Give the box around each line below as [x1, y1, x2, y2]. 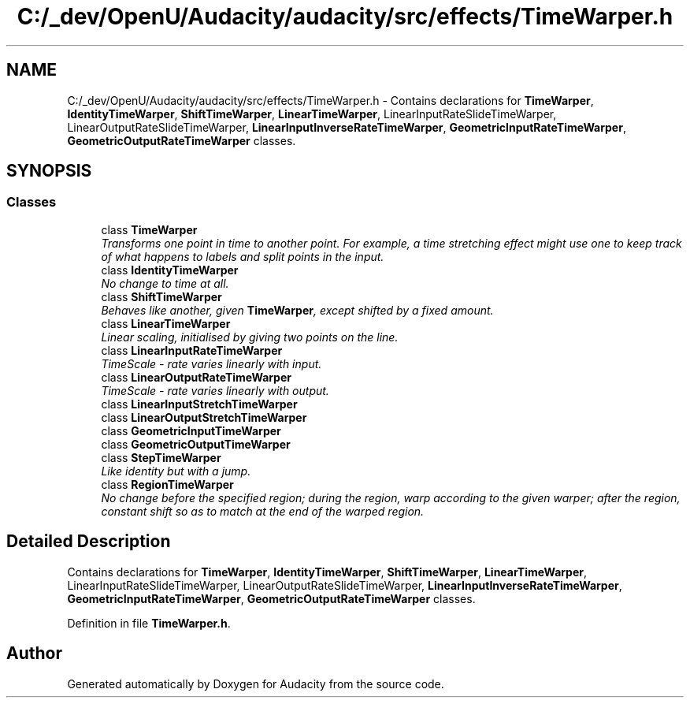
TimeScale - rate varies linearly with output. [101, 383, 329, 397]
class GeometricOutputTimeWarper [101, 437, 291, 451]
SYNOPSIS [6, 161, 92, 181]
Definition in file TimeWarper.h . [67, 616, 231, 630]
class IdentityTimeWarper [101, 263, 239, 277]
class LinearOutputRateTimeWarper [101, 370, 291, 384]
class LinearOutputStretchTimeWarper [101, 410, 307, 424]
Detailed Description [6, 531, 171, 552]
